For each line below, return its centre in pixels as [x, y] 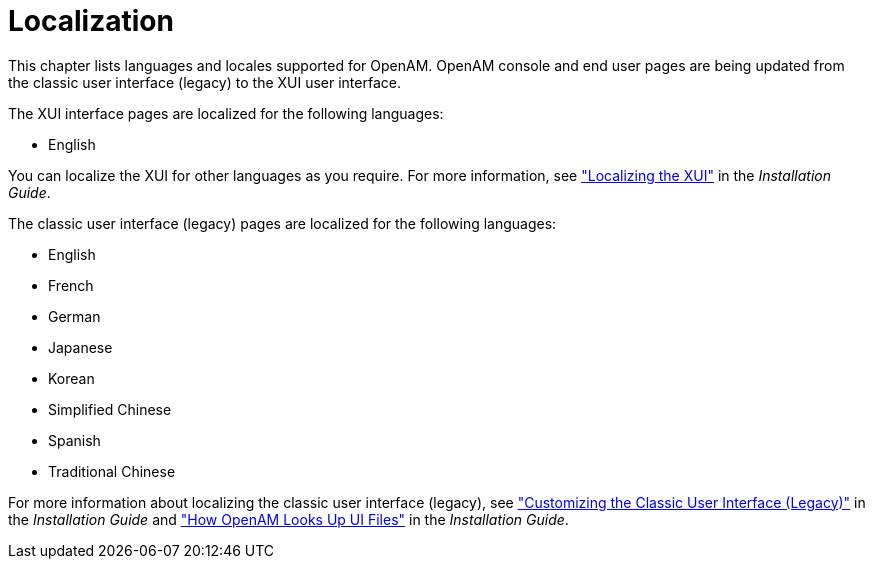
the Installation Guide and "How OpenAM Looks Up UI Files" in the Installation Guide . [288, 519]
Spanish [74, 440]
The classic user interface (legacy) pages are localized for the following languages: [282, 223]
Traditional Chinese [112, 471]
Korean [71, 378]
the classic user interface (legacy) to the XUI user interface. [204, 82]
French [71, 285]
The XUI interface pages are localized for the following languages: [226, 113]
